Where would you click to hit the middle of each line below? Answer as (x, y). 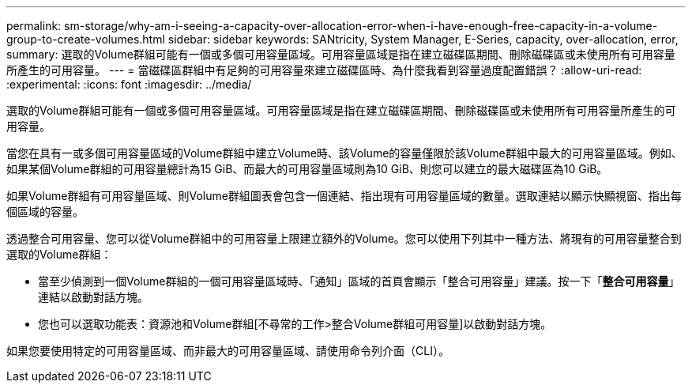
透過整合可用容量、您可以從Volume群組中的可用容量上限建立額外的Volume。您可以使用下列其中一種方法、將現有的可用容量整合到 (344, 238)
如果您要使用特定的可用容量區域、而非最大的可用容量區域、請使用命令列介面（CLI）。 (228, 351)
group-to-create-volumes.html (86, 39)
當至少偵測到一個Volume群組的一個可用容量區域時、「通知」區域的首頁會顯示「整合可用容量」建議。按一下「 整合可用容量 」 (359, 281)
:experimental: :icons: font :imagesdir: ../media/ (129, 84)
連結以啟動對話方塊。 (93, 297)
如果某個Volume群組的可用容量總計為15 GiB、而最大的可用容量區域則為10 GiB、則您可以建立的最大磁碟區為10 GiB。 (307, 169)
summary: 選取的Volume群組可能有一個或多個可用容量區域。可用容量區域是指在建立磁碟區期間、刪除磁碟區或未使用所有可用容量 (341, 54)
